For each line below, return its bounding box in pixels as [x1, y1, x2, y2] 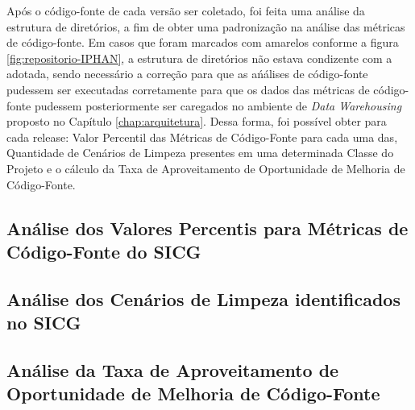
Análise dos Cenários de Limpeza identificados [6, 286, 400, 311]
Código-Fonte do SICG [6, 238, 201, 263]
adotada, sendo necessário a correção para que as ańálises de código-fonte [6, 65, 368, 82]
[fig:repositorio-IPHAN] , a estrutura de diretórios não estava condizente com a [6, 49, 392, 66]
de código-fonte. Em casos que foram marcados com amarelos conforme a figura [6, 34, 399, 51]
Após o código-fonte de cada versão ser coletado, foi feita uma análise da [6, 2, 365, 19]
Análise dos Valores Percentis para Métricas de [6, 215, 409, 240]
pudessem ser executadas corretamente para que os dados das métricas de [6, 81, 370, 97]
